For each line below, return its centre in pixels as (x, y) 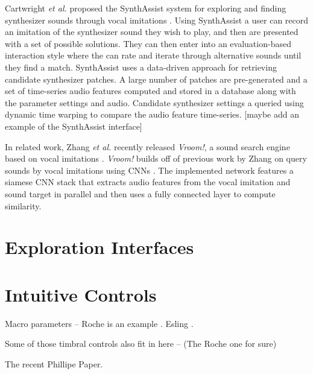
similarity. (23, 205)
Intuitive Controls (81, 294)
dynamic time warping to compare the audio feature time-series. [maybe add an (152, 114)
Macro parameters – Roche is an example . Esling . (99, 323)
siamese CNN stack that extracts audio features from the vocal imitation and (148, 182)
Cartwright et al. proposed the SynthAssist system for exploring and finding (146, 8)
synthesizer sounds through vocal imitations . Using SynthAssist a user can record (157, 20)
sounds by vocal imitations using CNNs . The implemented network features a (149, 170)
